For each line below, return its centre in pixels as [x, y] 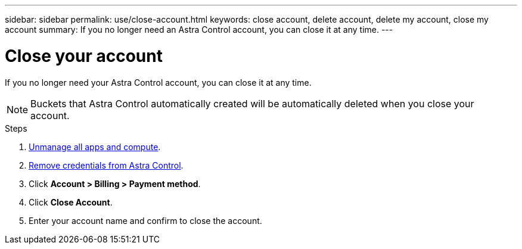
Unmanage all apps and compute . [95, 147]
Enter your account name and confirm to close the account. [145, 220]
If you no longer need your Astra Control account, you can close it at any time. [158, 82]
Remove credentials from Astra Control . [106, 165]
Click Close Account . [71, 202]
